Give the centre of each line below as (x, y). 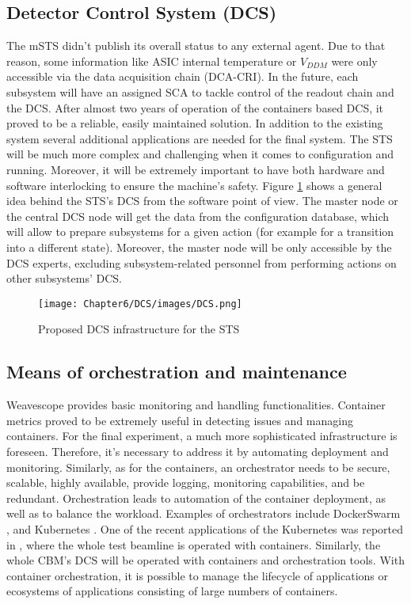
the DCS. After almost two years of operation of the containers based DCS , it (195, 107)
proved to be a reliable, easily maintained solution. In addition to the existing (195, 123)
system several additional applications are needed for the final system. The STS (200, 138)
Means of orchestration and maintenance (177, 372)
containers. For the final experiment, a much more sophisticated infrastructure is (202, 436)
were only (354, 61)
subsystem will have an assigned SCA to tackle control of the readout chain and (200, 91)
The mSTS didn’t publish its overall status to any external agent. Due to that (196, 46)
